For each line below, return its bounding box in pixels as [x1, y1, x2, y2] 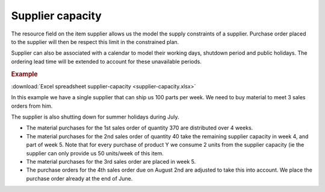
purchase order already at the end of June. [26, 175, 133, 182]
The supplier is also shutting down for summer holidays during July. [11, 113, 180, 120]
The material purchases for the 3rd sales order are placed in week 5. [26, 158, 196, 165]
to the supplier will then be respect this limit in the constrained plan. [11, 38, 179, 45]
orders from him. [11, 102, 53, 110]
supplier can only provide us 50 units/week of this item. [26, 149, 164, 156]
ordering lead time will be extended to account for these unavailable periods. [11, 58, 202, 65]
